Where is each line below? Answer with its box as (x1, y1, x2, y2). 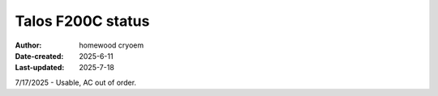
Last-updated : (15, 63, 65, 73)
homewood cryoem (79, 40, 144, 50)
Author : (15, 40, 42, 50)
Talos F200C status (15, 12, 150, 30)
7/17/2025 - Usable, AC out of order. (15, 77, 137, 87)
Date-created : (15, 51, 64, 61)
